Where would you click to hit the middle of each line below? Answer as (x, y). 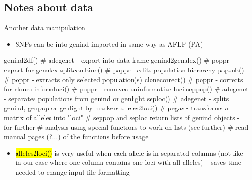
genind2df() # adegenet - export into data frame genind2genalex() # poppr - (119, 60)
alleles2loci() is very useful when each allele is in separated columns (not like (129, 153)
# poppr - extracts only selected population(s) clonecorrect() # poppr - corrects (124, 79)
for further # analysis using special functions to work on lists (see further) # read (126, 127)
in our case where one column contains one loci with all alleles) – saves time (128, 162)
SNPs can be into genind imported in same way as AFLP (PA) (109, 44)
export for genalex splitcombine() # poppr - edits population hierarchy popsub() (124, 69)
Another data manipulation (45, 27)
